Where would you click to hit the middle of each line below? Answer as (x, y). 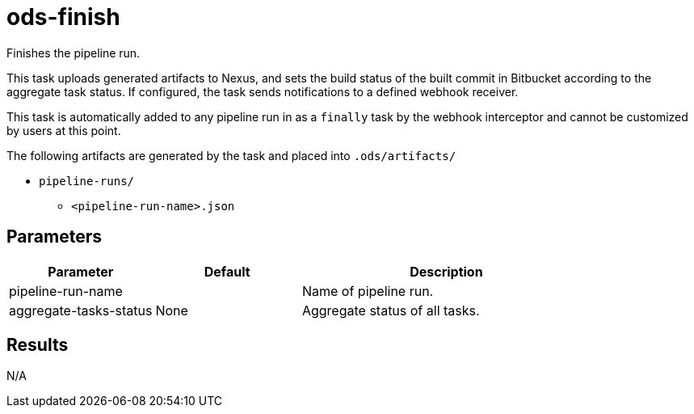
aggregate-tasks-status (81, 310)
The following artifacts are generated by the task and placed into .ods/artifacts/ (231, 155)
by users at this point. (64, 130)
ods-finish (63, 17)
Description (446, 271)
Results (38, 345)
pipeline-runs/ (87, 181)
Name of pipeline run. (368, 291)
